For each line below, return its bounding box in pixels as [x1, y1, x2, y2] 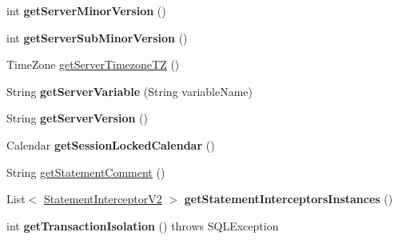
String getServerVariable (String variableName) [6, 82, 253, 99]
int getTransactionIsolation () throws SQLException [6, 217, 279, 234]
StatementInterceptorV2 [43, 190, 162, 207]
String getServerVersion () [6, 110, 148, 126]
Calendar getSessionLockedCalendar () [6, 136, 215, 153]
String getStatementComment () [6, 163, 165, 180]
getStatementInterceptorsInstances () [184, 190, 393, 207]
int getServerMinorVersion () [6, 2, 166, 18]
